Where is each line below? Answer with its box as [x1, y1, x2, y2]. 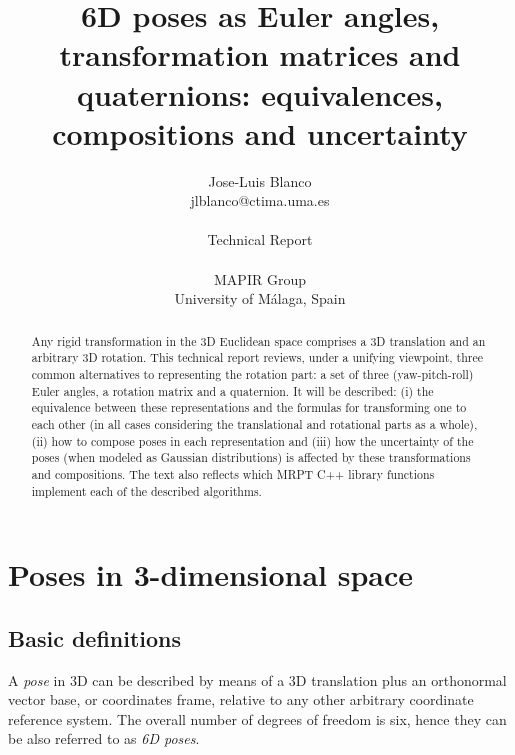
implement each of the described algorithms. [31, 482, 262, 499]
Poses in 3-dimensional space [8, 554, 414, 595]
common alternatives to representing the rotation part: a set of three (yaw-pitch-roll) [31, 365, 474, 382]
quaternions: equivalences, [77, 73, 443, 114]
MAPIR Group [214, 268, 306, 289]
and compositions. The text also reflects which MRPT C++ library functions [31, 465, 435, 482]
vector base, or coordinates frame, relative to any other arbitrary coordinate [8, 689, 474, 710]
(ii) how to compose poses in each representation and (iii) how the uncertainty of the [31, 432, 474, 449]
